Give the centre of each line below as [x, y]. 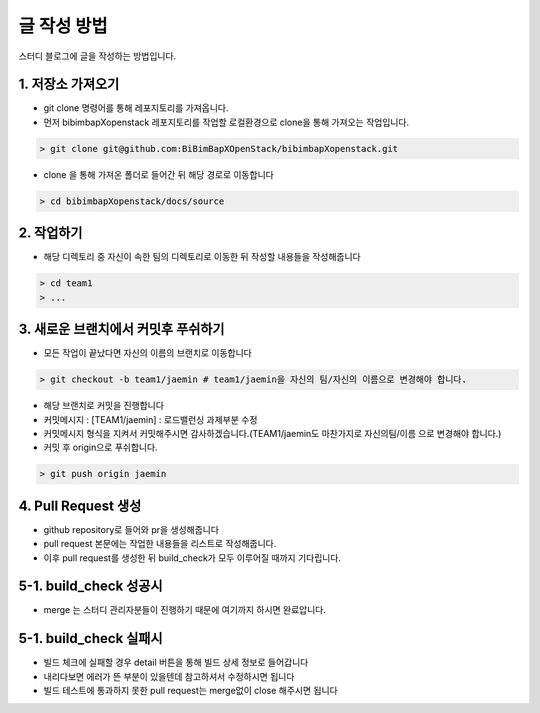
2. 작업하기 [50, 233]
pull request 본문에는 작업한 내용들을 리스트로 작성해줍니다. [160, 544]
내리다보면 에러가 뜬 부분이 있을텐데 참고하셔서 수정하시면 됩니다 [169, 676]
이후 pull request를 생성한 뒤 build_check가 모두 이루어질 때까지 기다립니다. [192, 557]
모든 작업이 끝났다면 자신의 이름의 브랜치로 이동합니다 [147, 353]
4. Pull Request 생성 [80, 505]
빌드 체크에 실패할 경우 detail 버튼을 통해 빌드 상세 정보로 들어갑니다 [176, 662]
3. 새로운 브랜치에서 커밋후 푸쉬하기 [121, 329]
